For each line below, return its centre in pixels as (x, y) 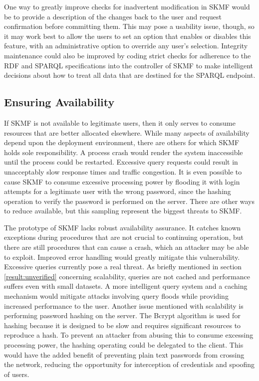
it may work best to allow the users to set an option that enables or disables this (128, 36)
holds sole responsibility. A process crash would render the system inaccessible (124, 152)
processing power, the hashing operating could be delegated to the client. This (124, 345)
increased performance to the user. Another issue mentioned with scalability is (124, 305)
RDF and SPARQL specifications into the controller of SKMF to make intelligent (129, 65)
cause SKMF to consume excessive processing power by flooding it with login (122, 181)
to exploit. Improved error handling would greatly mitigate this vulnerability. (122, 257)
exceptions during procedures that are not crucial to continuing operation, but (124, 237)
